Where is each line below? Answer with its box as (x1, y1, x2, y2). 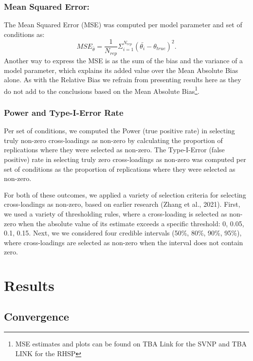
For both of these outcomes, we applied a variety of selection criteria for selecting (4, 189, 246, 199)
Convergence (4, 308, 69, 324)
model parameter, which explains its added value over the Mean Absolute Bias (4, 65, 238, 75)
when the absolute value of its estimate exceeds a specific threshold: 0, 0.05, (18, 218, 244, 228)
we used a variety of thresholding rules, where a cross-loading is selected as (4, 208, 227, 218)
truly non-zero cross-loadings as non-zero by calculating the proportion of (4, 135, 223, 145)
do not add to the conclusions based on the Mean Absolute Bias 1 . (4, 84, 199, 96)
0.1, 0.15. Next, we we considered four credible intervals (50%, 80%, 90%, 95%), (4, 228, 242, 238)
